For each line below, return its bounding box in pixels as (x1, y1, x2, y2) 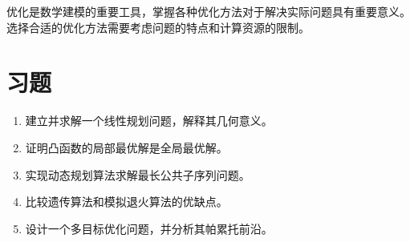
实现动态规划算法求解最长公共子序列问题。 (25, 166, 250, 183)
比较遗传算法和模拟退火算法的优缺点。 (25, 193, 228, 210)
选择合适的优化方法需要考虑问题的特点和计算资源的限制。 (6, 18, 310, 35)
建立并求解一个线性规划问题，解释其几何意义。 (25, 112, 273, 129)
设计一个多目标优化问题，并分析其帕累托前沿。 (25, 220, 273, 236)
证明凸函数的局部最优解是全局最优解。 (25, 139, 228, 155)
